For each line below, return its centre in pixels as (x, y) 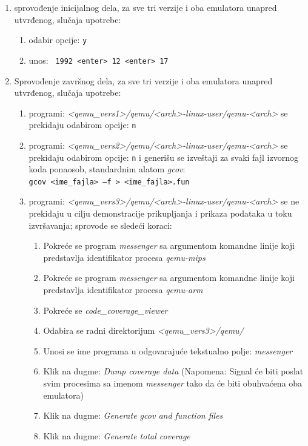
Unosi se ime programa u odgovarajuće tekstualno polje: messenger (168, 350)
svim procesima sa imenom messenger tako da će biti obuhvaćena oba (173, 383)
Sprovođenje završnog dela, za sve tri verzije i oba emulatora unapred (143, 80)
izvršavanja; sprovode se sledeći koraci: (100, 225)
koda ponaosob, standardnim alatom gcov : (107, 169)
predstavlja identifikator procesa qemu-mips (124, 257)
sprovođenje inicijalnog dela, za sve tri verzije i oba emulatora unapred (146, 7)
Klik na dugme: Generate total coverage (117, 435)
